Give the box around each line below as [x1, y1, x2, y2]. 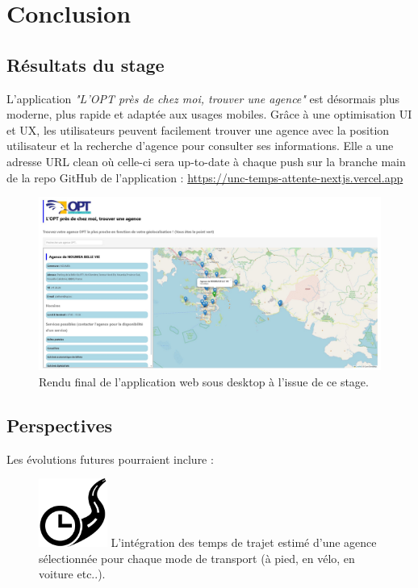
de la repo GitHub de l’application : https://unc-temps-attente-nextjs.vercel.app [6, 169, 403, 186]
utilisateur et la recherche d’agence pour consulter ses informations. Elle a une [6, 137, 394, 154]
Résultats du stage [6, 52, 165, 77]
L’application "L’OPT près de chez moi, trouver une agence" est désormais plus [6, 90, 400, 106]
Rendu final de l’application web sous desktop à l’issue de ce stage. [39, 373, 369, 390]
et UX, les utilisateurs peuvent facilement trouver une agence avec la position [6, 121, 390, 138]
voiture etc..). [39, 565, 106, 582]
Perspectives [6, 413, 113, 438]
